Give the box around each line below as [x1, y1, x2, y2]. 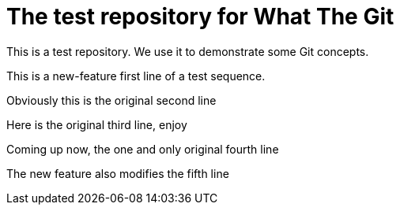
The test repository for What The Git [6, 3, 394, 30]
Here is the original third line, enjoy [6, 117, 187, 131]
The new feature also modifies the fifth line [6, 166, 229, 180]
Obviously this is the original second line [6, 93, 217, 107]
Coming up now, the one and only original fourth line [6, 142, 279, 156]
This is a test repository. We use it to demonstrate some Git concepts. [6, 44, 369, 58]
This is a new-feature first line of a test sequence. [6, 68, 266, 83]
